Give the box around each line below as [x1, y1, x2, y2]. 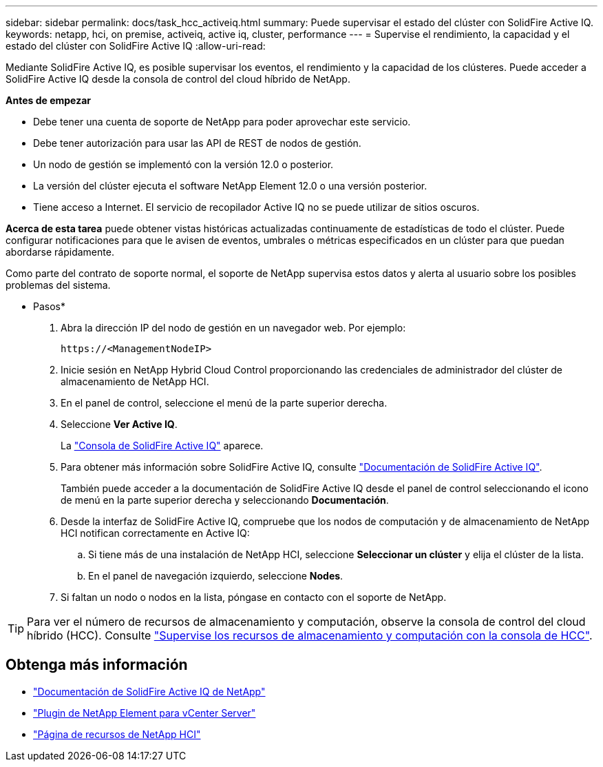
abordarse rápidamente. [6, 246, 114, 258]
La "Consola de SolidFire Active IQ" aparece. [61, 440, 264, 451]
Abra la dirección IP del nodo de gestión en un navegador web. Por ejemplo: [61, 322, 406, 334]
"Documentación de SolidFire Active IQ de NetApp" [33, 685, 266, 697]
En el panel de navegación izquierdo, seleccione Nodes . [88, 570, 343, 582]
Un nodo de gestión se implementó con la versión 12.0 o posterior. [33, 158, 334, 170]
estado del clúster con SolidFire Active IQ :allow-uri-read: [6, 40, 266, 52]
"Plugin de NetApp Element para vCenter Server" [33, 706, 256, 719]
